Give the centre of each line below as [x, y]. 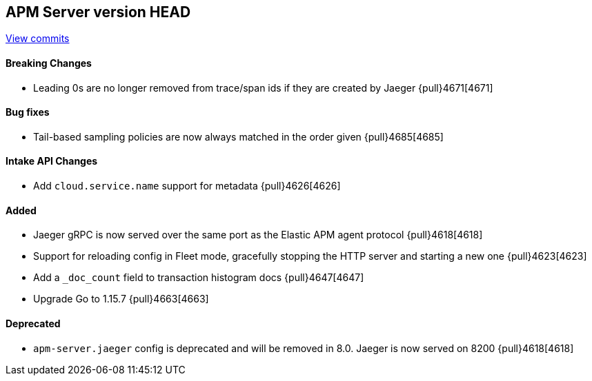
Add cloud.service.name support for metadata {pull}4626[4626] [187, 186]
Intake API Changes [52, 161]
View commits [38, 39]
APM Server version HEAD [98, 12]
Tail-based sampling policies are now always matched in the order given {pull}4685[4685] [238, 136]
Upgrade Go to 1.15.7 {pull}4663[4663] [121, 299]
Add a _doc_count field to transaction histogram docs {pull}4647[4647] [199, 278]
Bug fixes [28, 112]
